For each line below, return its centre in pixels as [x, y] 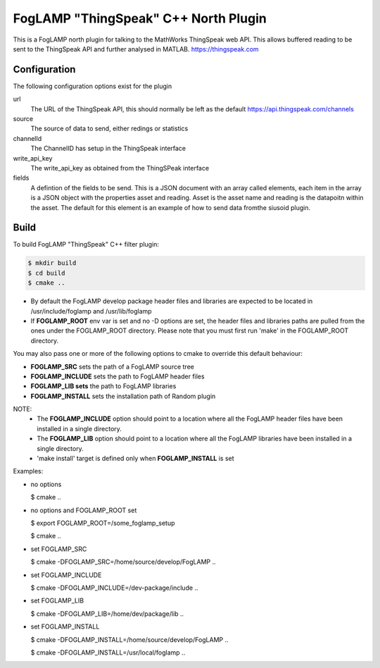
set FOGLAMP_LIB [57, 601]
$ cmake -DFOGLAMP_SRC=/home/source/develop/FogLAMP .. [123, 562]
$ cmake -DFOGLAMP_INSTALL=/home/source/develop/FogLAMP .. [129, 639]
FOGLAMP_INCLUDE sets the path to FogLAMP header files [118, 376]
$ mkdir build [52, 263]
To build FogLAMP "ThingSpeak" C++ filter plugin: [86, 245]
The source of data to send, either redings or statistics [109, 129]
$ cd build [46, 273]
